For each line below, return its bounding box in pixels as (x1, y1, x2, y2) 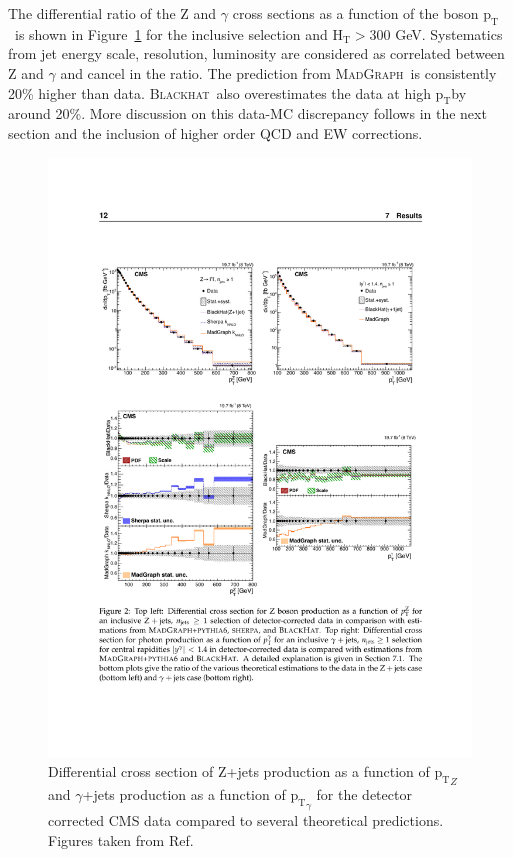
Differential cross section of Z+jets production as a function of (48, 760, 430, 781)
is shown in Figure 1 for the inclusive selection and (14, 23, 328, 44)
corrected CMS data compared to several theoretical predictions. (48, 810, 444, 831)
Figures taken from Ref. (48, 829, 194, 850)
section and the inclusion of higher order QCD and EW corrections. (8, 122, 423, 143)
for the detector (316, 784, 412, 805)
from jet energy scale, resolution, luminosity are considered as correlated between (8, 43, 505, 64)
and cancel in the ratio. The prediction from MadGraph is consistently (60, 62, 497, 83)
